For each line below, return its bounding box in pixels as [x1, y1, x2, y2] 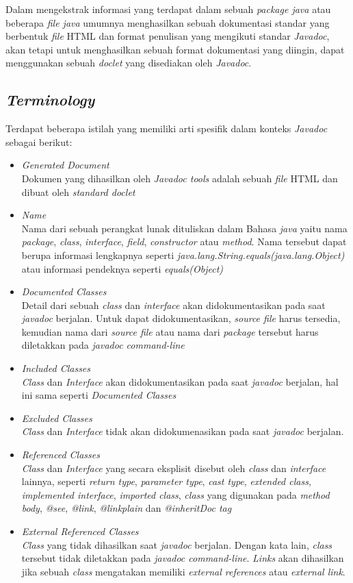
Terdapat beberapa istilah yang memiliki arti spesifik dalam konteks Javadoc [5, 121, 328, 136]
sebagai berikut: [5, 134, 73, 149]
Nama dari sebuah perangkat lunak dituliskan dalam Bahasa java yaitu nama [21, 221, 348, 235]
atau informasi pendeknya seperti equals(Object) [21, 261, 223, 275]
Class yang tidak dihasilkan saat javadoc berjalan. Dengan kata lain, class [21, 537, 332, 551]
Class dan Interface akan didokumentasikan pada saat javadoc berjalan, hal [21, 374, 339, 388]
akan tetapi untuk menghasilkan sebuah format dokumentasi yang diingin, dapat [5, 42, 345, 56]
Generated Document [21, 158, 109, 172]
